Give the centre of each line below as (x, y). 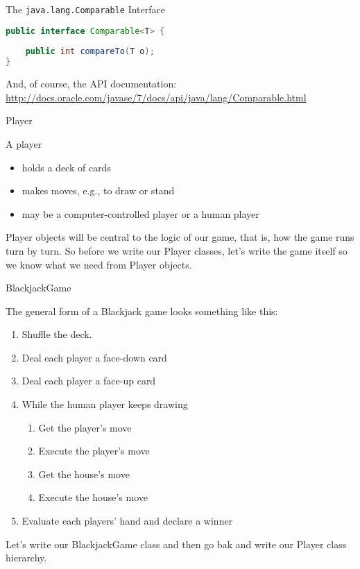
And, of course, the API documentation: (91, 84)
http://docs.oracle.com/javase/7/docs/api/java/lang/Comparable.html (156, 97)
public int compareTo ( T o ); (90, 52)
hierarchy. (26, 558)
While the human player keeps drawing (105, 404)
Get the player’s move (85, 427)
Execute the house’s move (93, 497)
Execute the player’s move (94, 451)
